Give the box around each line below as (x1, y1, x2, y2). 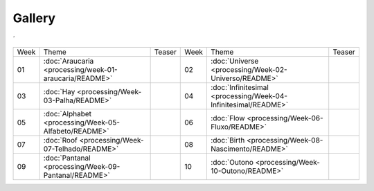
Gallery (12, 10, 55, 26)
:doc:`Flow (211, 113, 245, 122)
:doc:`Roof (43, 135, 78, 145)
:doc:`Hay (43, 87, 75, 96)
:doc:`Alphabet (43, 109, 92, 118)
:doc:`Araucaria (43, 56, 94, 66)
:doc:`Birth (211, 135, 245, 145)
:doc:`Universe (211, 56, 259, 66)
